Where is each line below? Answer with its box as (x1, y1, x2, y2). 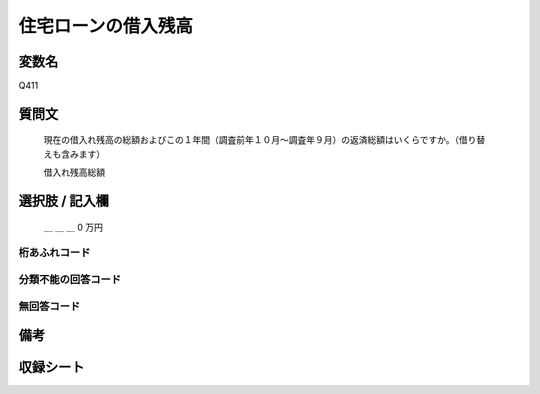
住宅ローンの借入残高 (18, 15, 194, 37)
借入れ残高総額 (43, 166, 105, 179)
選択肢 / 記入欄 (18, 193, 110, 210)
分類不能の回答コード (18, 272, 122, 286)
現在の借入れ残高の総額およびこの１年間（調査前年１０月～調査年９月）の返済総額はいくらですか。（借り (43, 134, 477, 146)
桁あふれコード (18, 246, 91, 260)
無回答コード (18, 299, 81, 313)
